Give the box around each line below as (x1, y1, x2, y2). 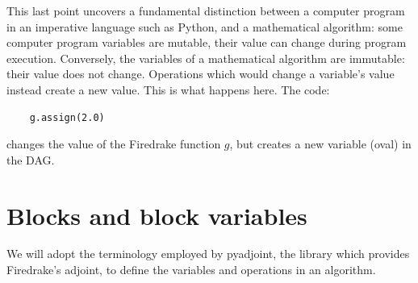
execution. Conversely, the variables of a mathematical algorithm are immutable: (6, 49, 405, 66)
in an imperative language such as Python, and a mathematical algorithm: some (6, 18, 403, 35)
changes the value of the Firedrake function (6, 135, 221, 152)
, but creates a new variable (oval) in (229, 135, 412, 152)
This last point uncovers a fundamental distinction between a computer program (6, 2, 405, 19)
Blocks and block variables (6, 198, 307, 231)
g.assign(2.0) (29, 111, 105, 123)
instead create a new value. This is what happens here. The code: (6, 81, 330, 98)
